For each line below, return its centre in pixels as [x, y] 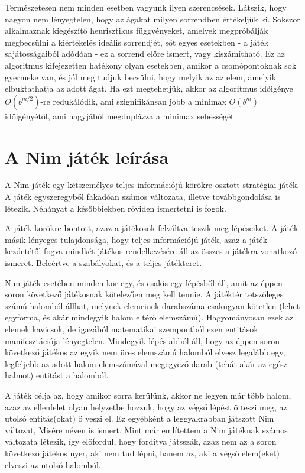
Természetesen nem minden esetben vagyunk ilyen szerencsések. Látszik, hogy [146, 7]
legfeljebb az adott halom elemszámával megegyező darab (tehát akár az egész [146, 363]
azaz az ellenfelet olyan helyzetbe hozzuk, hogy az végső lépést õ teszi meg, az [146, 406]
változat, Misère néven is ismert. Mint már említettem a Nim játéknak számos [146, 430]
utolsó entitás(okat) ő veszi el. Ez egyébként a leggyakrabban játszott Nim [139, 418]
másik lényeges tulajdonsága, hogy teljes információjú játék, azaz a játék [136, 239]
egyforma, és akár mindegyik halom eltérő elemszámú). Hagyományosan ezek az [149, 317]
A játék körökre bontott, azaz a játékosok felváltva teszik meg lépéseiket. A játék [152, 228]
